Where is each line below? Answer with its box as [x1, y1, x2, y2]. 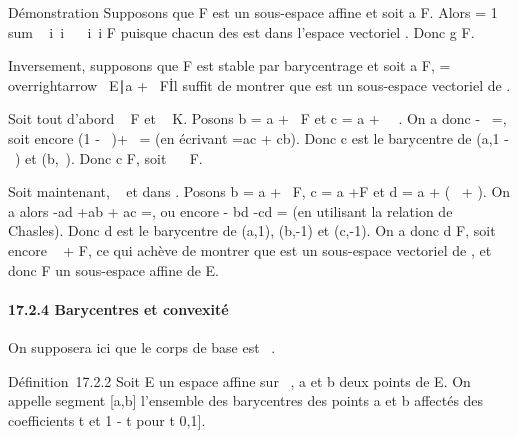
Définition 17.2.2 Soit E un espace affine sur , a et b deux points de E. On [8, 370, 471, 391]
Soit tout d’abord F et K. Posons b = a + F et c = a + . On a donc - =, [8, 108, 507, 129]
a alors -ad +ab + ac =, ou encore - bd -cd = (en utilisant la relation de [8, 200, 453, 221]
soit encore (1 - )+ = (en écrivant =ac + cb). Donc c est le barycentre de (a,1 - [8, 127, 509, 148]
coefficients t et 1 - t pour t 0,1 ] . [8, 409, 206, 430]
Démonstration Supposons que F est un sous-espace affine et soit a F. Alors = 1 [8, 2, 498, 22]
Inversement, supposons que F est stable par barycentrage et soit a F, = [8, 55, 451, 76]
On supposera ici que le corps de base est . [8, 336, 276, 357]
